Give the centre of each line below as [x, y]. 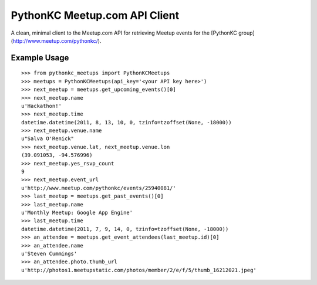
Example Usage [40, 58]
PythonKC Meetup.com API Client [95, 15]
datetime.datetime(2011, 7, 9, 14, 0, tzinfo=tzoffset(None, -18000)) [125, 229]
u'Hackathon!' [41, 106]
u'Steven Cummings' [49, 253]
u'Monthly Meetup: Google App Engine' [77, 212]
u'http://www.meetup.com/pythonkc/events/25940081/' [99, 188]
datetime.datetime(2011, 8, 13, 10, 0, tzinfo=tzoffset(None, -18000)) [127, 122]
